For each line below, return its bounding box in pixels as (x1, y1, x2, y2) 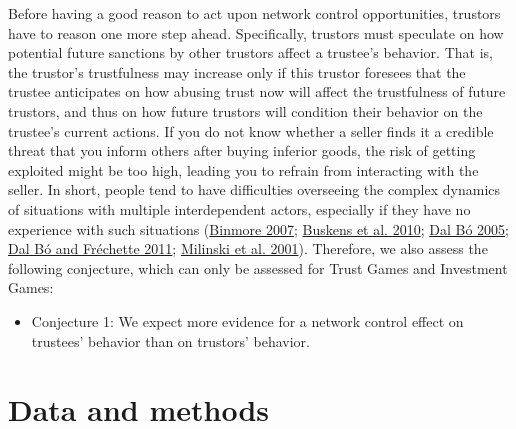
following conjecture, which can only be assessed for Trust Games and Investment (8, 257, 508, 278)
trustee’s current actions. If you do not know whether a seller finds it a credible (8, 120, 494, 141)
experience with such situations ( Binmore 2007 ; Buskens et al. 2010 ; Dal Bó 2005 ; (8, 218, 509, 239)
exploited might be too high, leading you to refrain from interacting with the (8, 159, 479, 180)
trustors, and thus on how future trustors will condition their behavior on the (8, 100, 483, 121)
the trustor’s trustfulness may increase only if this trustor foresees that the (8, 61, 466, 82)
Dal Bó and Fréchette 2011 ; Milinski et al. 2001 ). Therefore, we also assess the (8, 238, 488, 259)
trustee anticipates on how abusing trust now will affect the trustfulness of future (8, 81, 506, 102)
